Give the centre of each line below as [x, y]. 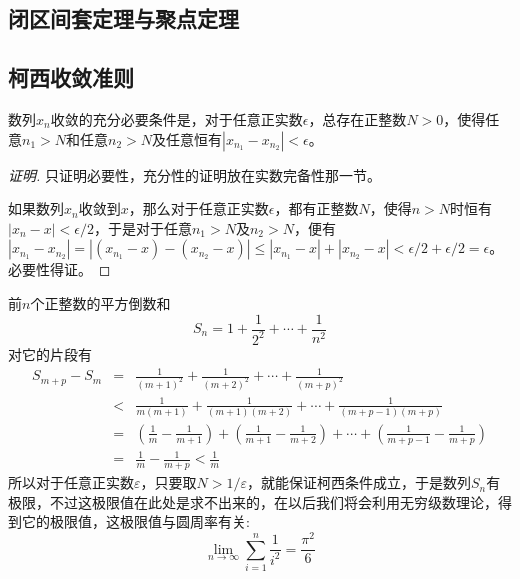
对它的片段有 [50, 353]
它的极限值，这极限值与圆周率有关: [135, 521]
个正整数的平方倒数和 [100, 302]
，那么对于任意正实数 [198, 208]
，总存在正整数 [357, 118]
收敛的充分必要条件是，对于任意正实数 [176, 118]
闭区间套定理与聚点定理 [123, 18]
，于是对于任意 [142, 227]
